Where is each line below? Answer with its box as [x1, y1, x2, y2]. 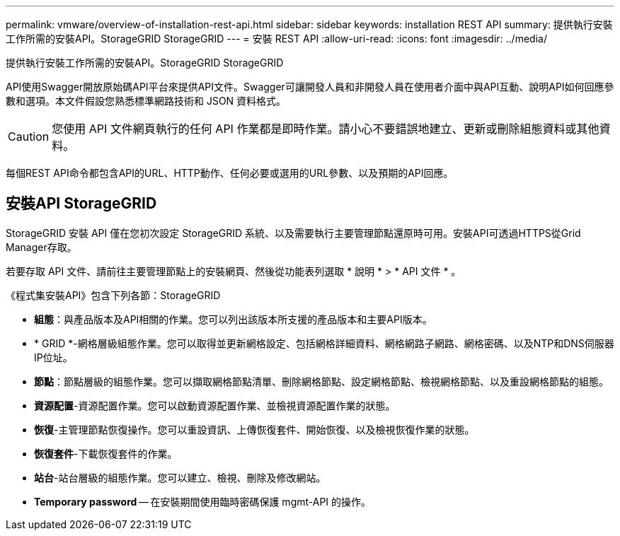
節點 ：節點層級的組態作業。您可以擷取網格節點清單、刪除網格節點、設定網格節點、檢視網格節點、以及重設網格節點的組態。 [34, 375, 609, 388]
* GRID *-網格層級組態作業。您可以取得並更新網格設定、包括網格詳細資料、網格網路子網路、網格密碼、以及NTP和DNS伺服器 [34, 337, 614, 349]
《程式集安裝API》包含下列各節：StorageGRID [6, 289, 221, 301]
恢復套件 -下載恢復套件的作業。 [34, 447, 178, 460]
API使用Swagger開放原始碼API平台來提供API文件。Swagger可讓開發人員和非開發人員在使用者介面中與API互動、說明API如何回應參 [6, 81, 614, 93]
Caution [8, 129, 50, 144]
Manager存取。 [6, 240, 77, 253]
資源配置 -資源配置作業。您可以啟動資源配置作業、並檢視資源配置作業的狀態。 [34, 399, 396, 412]
